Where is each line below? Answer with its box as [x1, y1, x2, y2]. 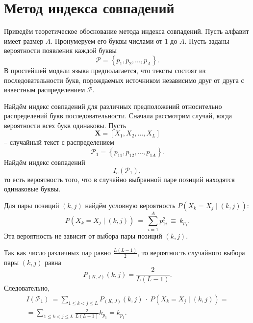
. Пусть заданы [184, 35, 229, 46]
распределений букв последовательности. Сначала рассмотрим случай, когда [4, 110, 232, 121]
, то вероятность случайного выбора [137, 247, 245, 257]
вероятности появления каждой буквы [4, 45, 117, 55]
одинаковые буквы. [4, 184, 61, 194]
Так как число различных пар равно [4, 247, 111, 257]
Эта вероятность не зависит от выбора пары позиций [4, 230, 162, 241]
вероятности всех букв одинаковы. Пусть [4, 120, 126, 130]
